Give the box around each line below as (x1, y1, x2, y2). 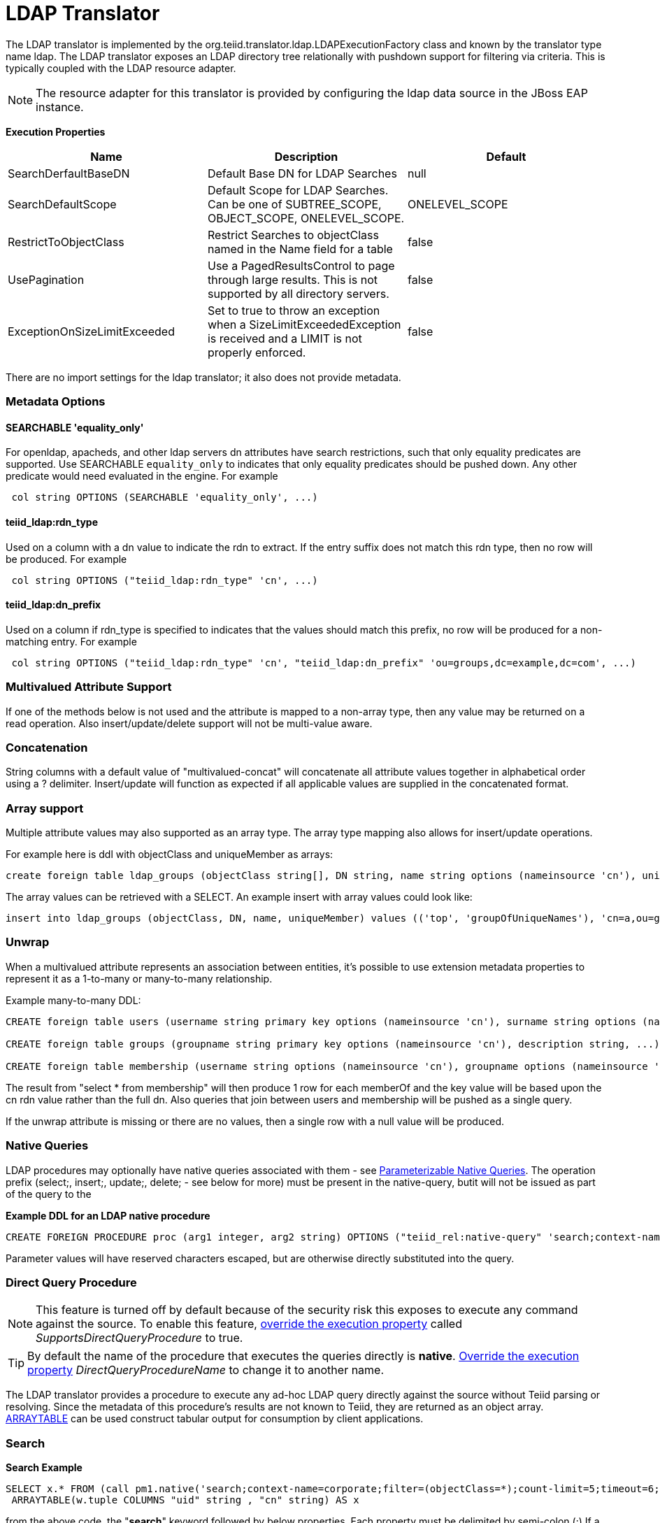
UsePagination (8, 272, 85, 287)
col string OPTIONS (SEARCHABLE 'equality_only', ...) (11, 492, 318, 503)
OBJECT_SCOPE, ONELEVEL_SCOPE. (207, 210, 405, 225)
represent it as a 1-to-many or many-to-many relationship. (6, 972, 273, 985)
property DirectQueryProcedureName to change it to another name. (27, 1363, 385, 1378)
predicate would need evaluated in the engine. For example (6, 470, 278, 482)
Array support (6, 801, 84, 815)
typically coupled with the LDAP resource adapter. (6, 62, 236, 74)
